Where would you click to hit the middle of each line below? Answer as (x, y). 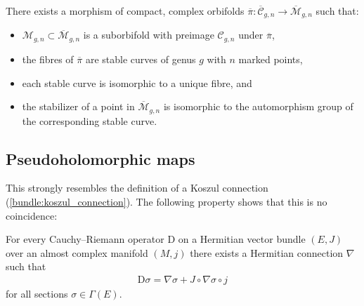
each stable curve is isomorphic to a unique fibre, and (137, 82)
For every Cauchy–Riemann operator (85, 239)
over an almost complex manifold (77, 252)
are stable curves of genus (141, 59)
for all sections (37, 293)
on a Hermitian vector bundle (242, 239)
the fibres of (48, 59)
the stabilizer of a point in (78, 106)
